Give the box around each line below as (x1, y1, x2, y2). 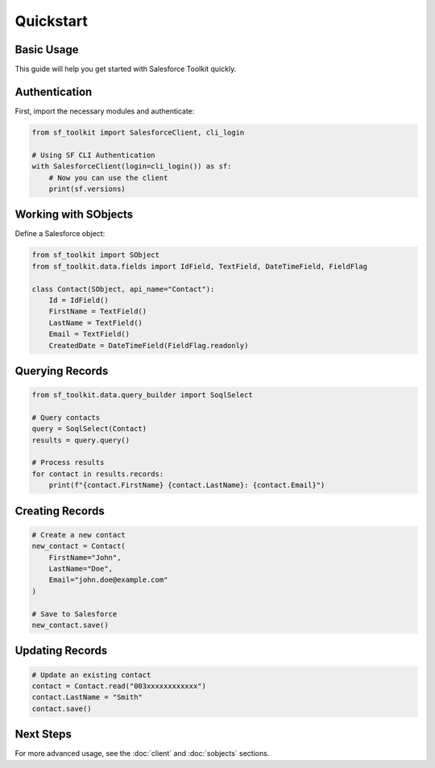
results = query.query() (31, 435, 130, 445)
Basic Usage (14, 43, 79, 56)
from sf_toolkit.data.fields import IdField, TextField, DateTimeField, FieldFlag (31, 262, 368, 271)
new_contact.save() (31, 621, 109, 629)
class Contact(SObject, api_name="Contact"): (31, 284, 215, 293)
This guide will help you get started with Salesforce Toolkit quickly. (14, 64, 237, 74)
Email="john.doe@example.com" (48, 575, 168, 584)
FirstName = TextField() (48, 307, 147, 316)
